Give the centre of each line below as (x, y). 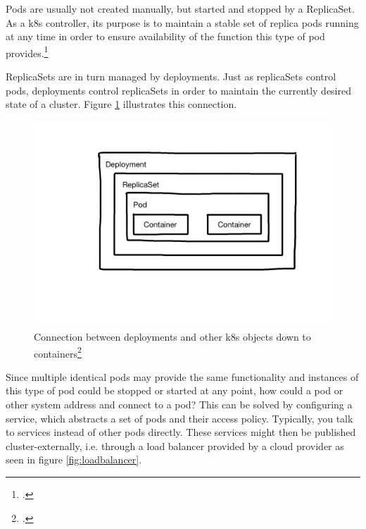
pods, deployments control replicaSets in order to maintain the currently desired (178, 90)
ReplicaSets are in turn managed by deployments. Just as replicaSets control (171, 77)
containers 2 (58, 352)
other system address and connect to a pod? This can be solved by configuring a (179, 404)
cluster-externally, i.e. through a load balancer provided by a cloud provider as (175, 445)
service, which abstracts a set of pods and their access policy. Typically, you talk (179, 418)
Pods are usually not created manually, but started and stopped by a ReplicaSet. (180, 8)
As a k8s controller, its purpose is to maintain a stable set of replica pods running (182, 22)
